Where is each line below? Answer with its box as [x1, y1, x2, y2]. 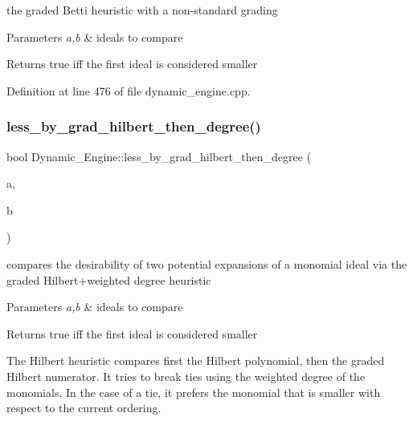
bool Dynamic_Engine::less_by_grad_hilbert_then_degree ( [6, 148, 312, 164]
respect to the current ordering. [6, 399, 162, 416]
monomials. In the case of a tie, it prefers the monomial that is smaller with [6, 383, 381, 400]
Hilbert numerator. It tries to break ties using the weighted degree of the [6, 367, 366, 384]
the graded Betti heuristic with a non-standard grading [6, 2, 278, 18]
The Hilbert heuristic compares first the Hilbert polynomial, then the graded [6, 352, 385, 369]
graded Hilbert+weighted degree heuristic [6, 271, 211, 288]
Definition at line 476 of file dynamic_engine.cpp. [6, 82, 251, 99]
